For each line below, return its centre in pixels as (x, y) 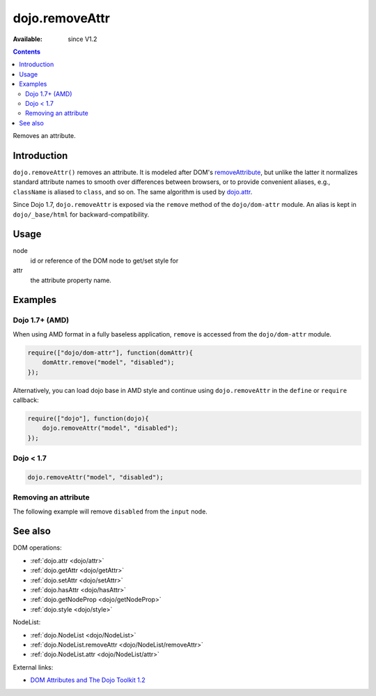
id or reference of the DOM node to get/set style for (104, 261)
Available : (28, 39)
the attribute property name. (71, 280)
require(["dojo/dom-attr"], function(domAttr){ (110, 353)
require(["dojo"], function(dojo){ (88, 418)
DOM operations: (37, 548)
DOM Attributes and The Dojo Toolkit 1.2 (88, 680)
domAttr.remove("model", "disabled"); (108, 363)
